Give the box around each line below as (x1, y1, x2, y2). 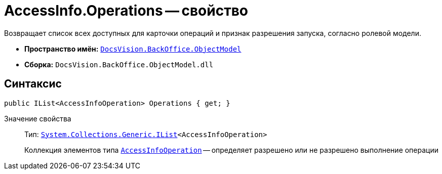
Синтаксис (4, 77, 62, 91)
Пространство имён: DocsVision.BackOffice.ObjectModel (24, 44, 242, 53)
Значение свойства (4, 114, 71, 123)
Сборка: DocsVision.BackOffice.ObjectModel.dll (24, 60, 214, 69)
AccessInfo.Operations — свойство (4, 2, 249, 19)
